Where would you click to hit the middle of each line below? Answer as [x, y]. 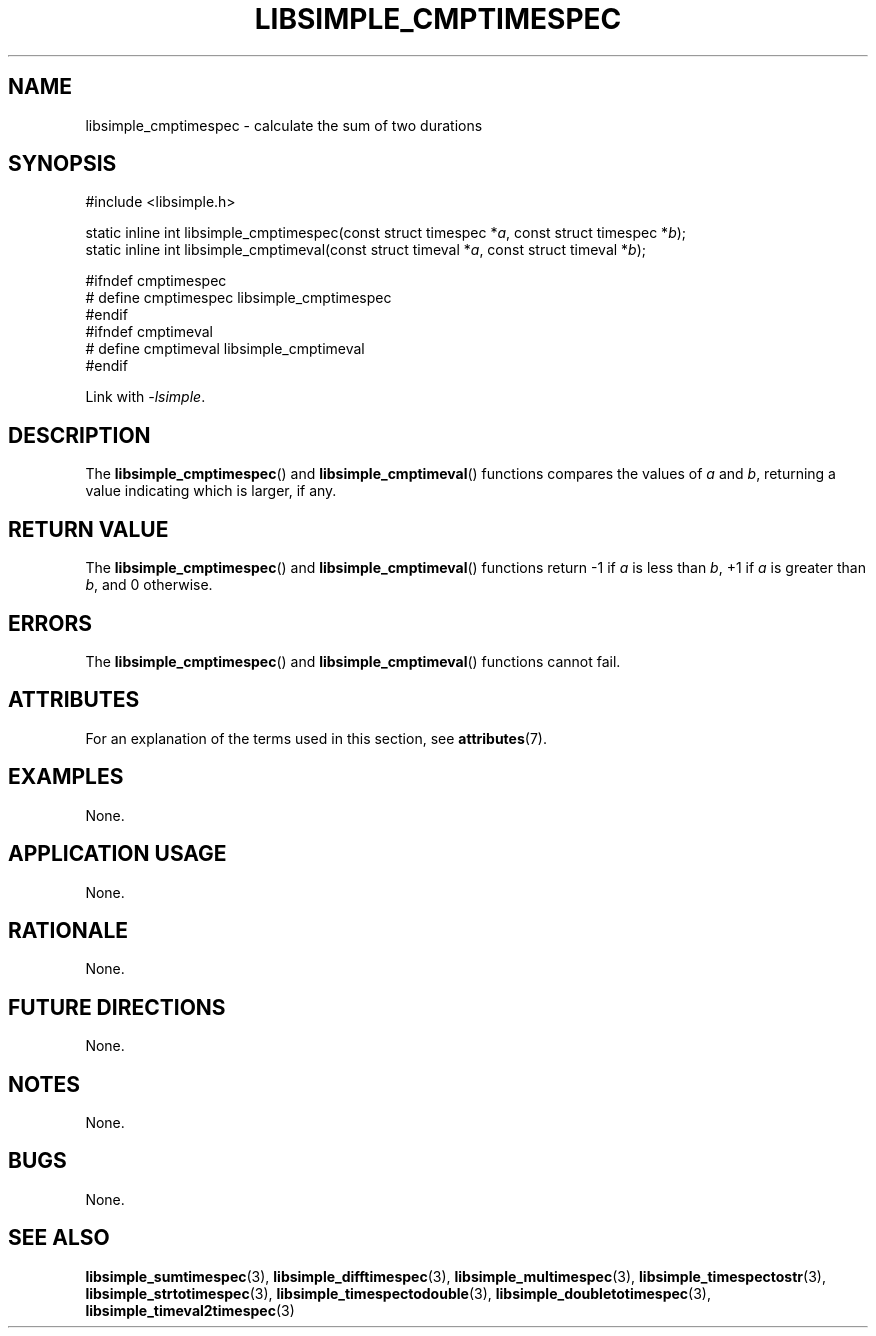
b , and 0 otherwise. [149, 585]
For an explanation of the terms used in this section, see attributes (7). [316, 738]
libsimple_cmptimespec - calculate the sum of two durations [284, 125]
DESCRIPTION [79, 435]
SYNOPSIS [62, 164]
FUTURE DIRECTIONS [117, 1007]
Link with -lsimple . [145, 397]
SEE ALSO [59, 1238]
